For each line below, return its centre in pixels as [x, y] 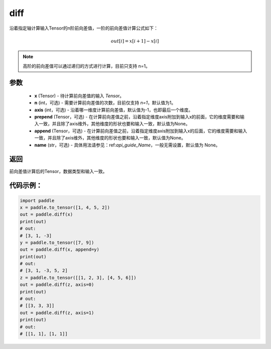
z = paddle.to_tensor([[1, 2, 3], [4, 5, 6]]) [78, 278]
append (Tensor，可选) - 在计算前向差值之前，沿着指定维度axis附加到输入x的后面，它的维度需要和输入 [141, 131]
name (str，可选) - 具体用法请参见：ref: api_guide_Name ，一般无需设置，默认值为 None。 [127, 145]
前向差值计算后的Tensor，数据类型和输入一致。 [58, 171]
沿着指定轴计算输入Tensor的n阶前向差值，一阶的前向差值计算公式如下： [84, 28]
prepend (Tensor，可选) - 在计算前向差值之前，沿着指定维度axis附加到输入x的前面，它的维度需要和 [137, 117]
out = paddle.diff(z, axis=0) [57, 285]
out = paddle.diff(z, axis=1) [57, 313]
